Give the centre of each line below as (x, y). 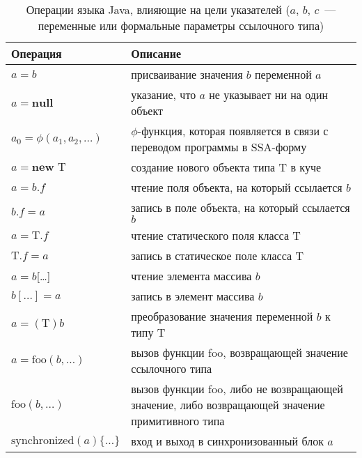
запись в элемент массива (193, 296)
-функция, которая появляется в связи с (233, 131)
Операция (37, 53)
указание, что (164, 94)
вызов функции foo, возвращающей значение (239, 352)
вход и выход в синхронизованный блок (227, 441)
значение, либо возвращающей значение (228, 405)
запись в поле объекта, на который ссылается (241, 207)
